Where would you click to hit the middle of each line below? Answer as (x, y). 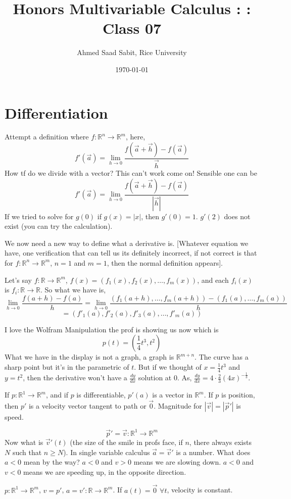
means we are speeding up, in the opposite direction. (105, 471)
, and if (57, 395)
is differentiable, (101, 395)
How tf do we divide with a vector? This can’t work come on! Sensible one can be (131, 173)
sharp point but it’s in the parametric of (67, 367)
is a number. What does (213, 452)
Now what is (24, 442)
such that (27, 452)
